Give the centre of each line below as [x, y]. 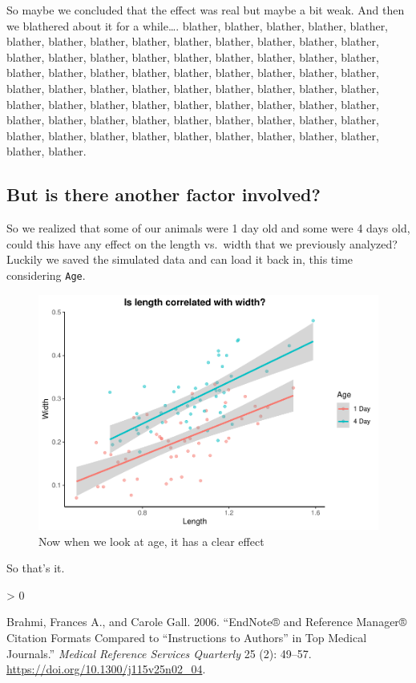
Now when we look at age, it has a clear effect [151, 541]
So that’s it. [36, 568]
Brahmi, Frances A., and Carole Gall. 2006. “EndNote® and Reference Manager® [207, 622]
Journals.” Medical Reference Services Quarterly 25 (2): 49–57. [159, 653]
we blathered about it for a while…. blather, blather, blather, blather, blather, [198, 25]
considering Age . [46, 275]
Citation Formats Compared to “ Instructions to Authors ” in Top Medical [187, 638]
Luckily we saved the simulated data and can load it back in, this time [180, 259]
